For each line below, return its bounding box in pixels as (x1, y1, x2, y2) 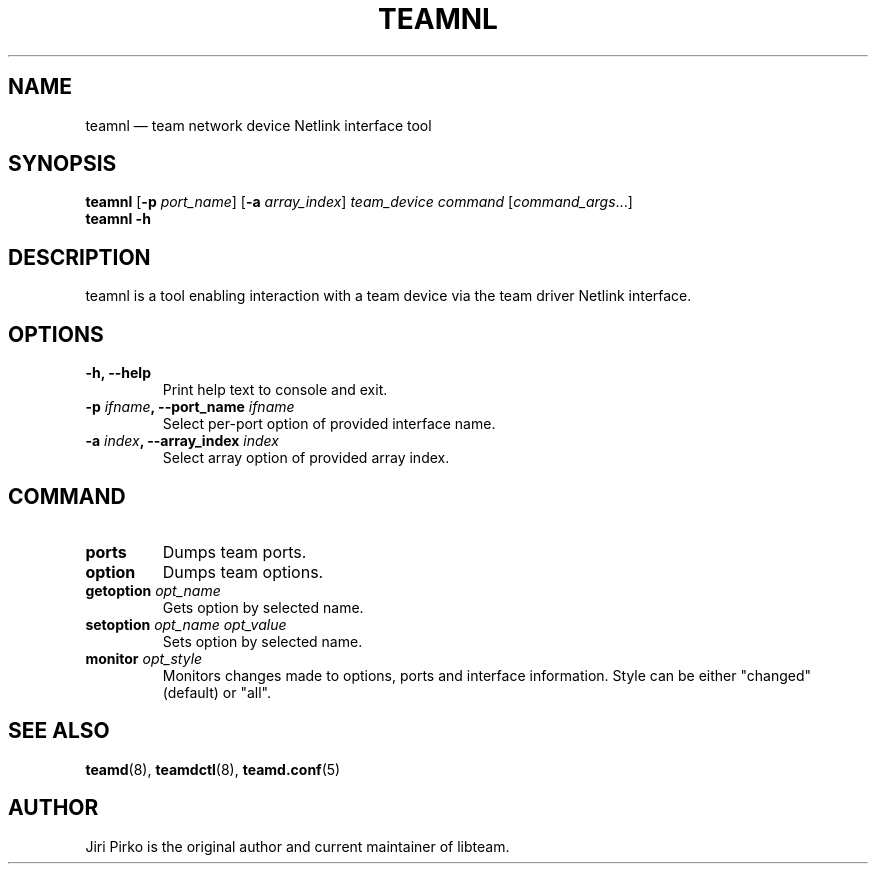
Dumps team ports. (162, 541, 307, 562)
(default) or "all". (162, 683, 271, 701)
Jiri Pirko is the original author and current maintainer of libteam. (85, 837, 510, 855)
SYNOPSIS (8, 151, 117, 177)
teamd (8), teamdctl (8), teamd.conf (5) (85, 760, 341, 778)
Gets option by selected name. (162, 598, 364, 616)
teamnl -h (85, 210, 151, 228)
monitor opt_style (85, 649, 203, 667)
